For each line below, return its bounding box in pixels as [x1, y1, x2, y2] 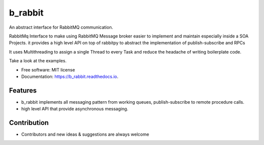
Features [9, 86, 37, 94]
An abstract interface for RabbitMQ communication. [9, 24, 113, 30]
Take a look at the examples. [9, 58, 67, 64]
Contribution [9, 119, 49, 127]
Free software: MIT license [21, 67, 75, 72]
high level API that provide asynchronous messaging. [21, 106, 129, 112]
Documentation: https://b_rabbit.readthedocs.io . [21, 73, 119, 79]
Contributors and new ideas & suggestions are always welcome [21, 131, 149, 137]
